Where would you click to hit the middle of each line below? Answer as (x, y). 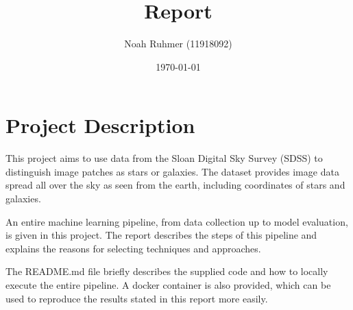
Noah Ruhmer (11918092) (178, 44)
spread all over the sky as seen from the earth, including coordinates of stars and (175, 185)
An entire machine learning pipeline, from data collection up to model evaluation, (177, 221)
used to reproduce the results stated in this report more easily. (137, 298)
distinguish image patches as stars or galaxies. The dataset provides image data (172, 171)
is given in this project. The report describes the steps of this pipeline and (161, 235)
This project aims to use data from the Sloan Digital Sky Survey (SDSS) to (164, 158)
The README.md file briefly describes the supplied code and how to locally (167, 271)
